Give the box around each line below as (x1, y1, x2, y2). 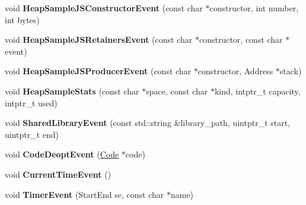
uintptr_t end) (5, 128, 59, 140)
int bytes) (5, 13, 40, 26)
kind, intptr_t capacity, (214, 84, 301, 97)
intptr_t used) (5, 96, 58, 109)
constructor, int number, (209, 2, 299, 14)
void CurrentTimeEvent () (5, 168, 111, 180)
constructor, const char (199, 33, 283, 46)
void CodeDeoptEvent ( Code (5, 148, 119, 160)
